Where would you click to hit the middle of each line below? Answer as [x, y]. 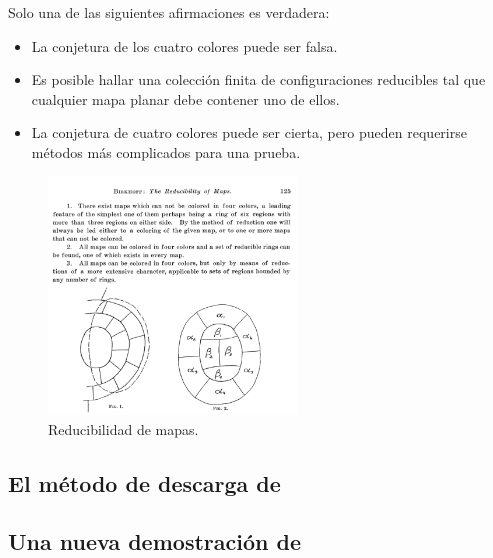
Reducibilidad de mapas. [123, 428]
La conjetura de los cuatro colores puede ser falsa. [184, 45]
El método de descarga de [144, 482]
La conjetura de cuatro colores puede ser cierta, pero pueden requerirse [249, 132]
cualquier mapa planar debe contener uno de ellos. [185, 98]
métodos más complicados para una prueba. [166, 151]
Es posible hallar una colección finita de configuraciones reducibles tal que [258, 79]
